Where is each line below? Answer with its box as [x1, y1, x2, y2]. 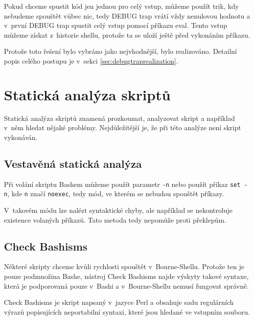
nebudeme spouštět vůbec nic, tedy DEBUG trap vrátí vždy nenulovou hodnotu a [4, 10, 251, 21]
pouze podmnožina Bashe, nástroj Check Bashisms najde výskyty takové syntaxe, [4, 271, 249, 281]
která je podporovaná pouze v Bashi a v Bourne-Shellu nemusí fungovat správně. [4, 280, 249, 291]
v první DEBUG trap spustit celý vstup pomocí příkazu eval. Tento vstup [4, 20, 228, 30]
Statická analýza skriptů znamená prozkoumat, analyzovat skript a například [4, 113, 235, 123]
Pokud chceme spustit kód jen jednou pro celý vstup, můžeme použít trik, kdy [4, 1, 239, 11]
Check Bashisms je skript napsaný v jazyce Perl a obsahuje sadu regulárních [4, 297, 234, 307]
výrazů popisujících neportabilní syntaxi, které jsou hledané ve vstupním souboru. [4, 306, 250, 317]
